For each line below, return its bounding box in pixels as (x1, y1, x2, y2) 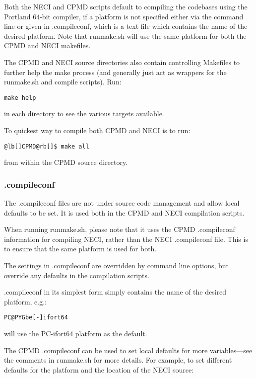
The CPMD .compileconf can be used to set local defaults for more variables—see (4, 345, 253, 355)
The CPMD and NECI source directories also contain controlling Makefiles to (4, 57, 240, 67)
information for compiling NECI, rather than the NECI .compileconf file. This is (4, 233, 248, 244)
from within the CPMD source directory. (4, 157, 128, 167)
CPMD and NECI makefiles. (4, 40, 91, 51)
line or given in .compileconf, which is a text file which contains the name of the (4, 21, 248, 31)
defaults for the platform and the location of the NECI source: (4, 364, 193, 375)
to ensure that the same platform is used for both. (4, 243, 157, 254)
